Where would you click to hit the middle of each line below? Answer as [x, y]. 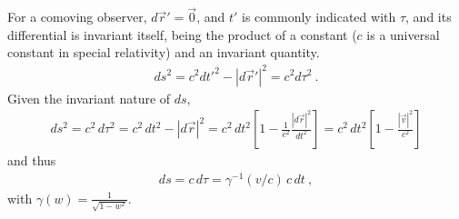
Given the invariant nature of [89, 98]
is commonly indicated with [319, 17]
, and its [429, 17]
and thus [32, 160]
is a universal [403, 34]
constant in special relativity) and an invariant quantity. [164, 52]
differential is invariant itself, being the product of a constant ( [182, 34]
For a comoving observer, [77, 17]
